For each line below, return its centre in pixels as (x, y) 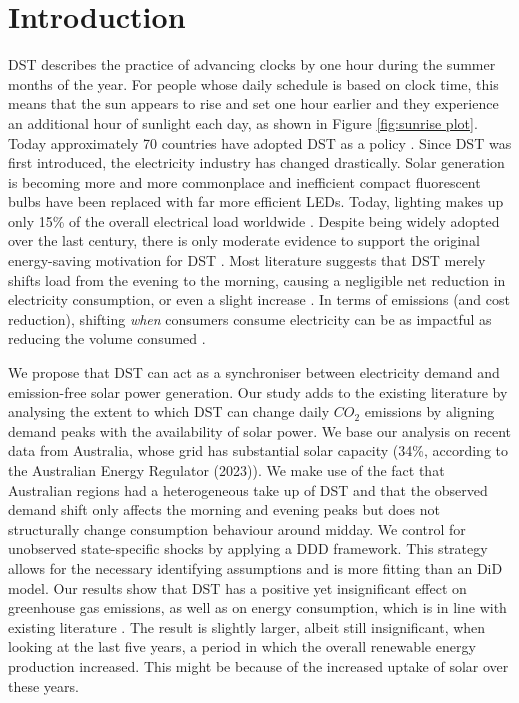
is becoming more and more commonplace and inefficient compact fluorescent (244, 181)
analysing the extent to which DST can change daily (169, 411)
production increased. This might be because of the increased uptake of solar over (258, 665)
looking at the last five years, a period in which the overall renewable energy (242, 646)
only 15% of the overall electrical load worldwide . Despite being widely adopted (254, 220)
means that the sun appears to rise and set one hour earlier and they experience (253, 103)
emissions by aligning (429, 411)
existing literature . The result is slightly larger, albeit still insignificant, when (247, 626)
